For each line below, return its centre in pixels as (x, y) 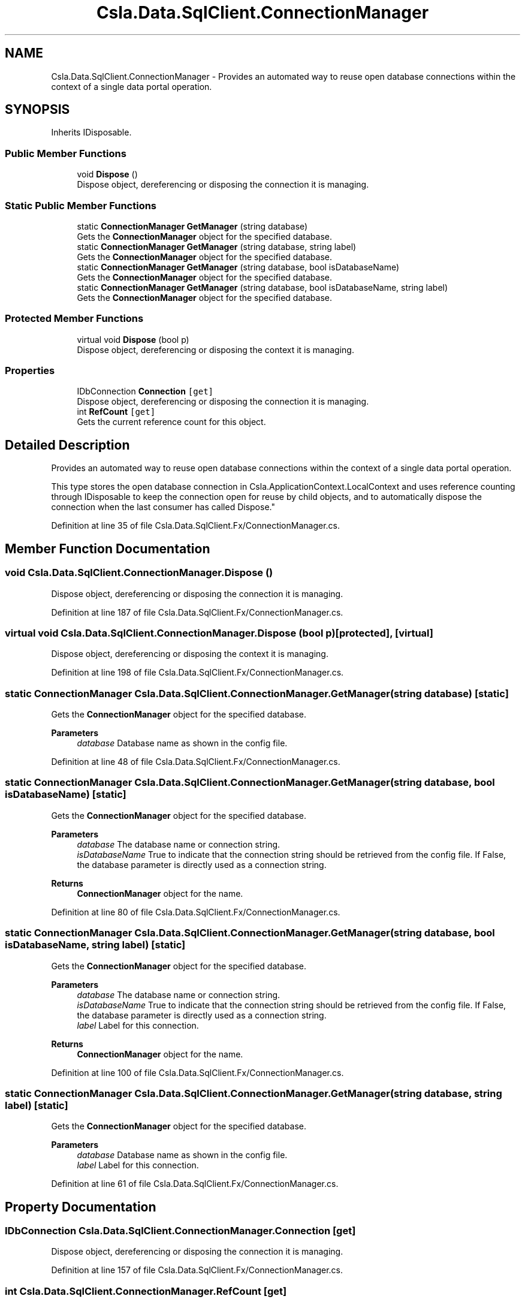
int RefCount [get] (116, 412)
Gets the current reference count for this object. (171, 422)
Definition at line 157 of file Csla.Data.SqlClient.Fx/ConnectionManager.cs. (197, 1270)
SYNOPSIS (37, 110)
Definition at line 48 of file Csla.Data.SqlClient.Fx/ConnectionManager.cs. (196, 762)
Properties (30, 371)
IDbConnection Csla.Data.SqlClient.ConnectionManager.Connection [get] (180, 1231)
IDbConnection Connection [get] (145, 391)
